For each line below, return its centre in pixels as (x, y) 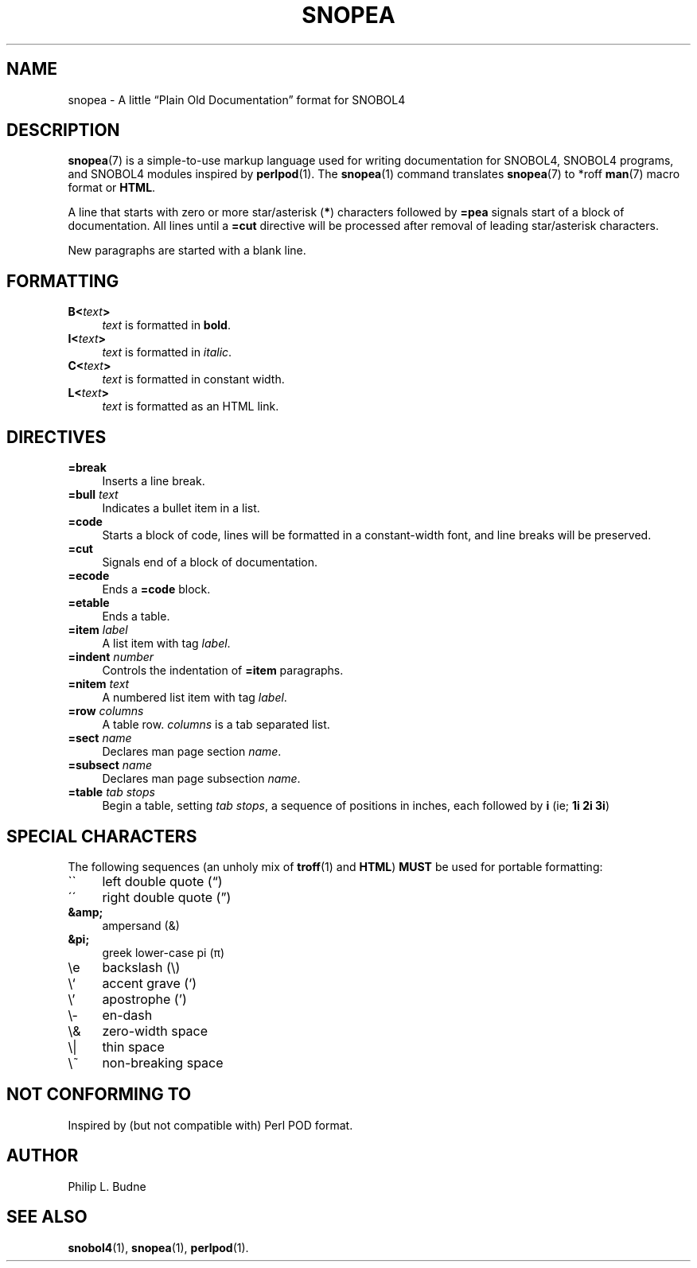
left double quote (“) (162, 881)
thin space (133, 1046)
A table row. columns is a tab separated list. (216, 725)
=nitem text (99, 684)
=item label (98, 630)
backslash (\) (141, 967)
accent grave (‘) (150, 983)
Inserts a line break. (154, 481)
